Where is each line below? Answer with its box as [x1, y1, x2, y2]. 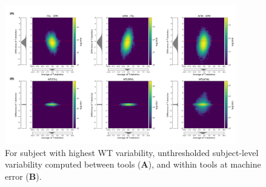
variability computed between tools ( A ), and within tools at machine [5, 158, 261, 171]
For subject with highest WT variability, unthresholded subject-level [5, 146, 259, 158]
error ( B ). [5, 169, 42, 182]
